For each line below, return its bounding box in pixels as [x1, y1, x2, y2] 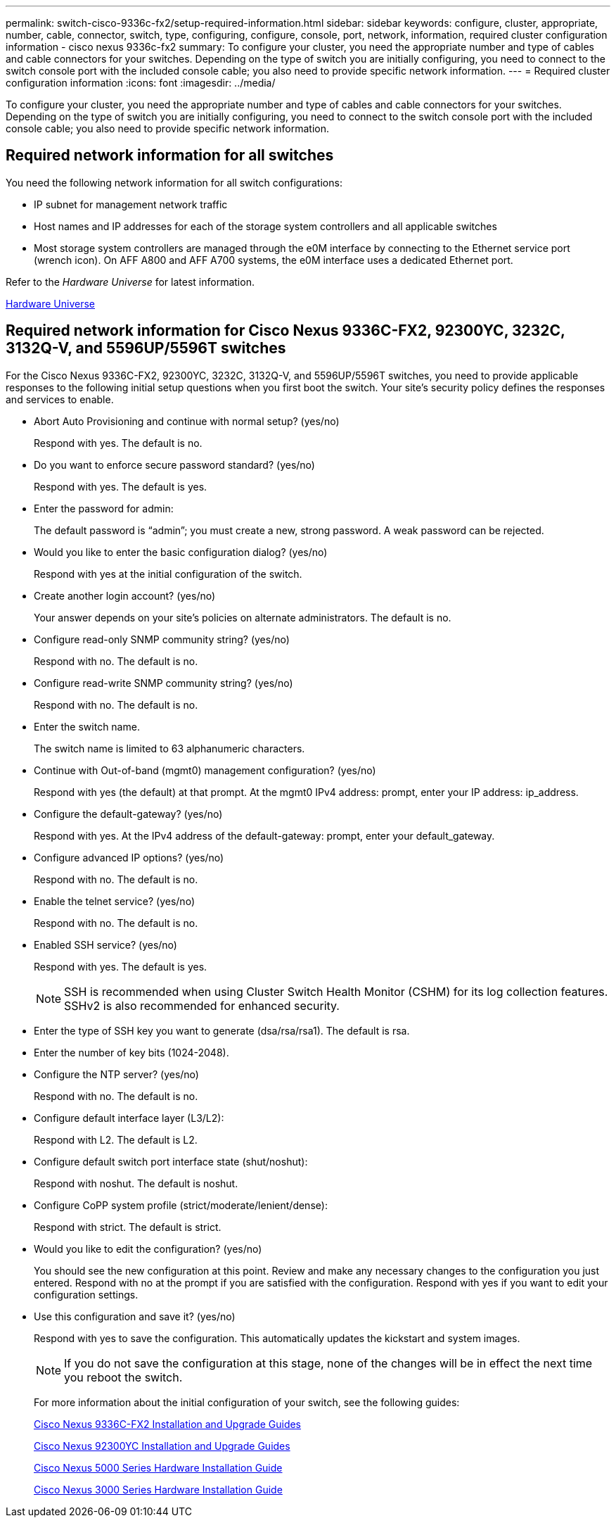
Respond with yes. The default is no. [34, 436, 203, 449]
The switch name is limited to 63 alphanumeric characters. [34, 742, 305, 754]
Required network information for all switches [6, 146, 334, 165]
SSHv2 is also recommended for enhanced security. [64, 998, 340, 1013]
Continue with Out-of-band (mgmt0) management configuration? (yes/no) [34, 764, 376, 776]
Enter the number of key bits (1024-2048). [34, 1046, 229, 1058]
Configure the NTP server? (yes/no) [34, 1068, 199, 1080]
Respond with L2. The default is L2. [34, 1133, 198, 1146]
